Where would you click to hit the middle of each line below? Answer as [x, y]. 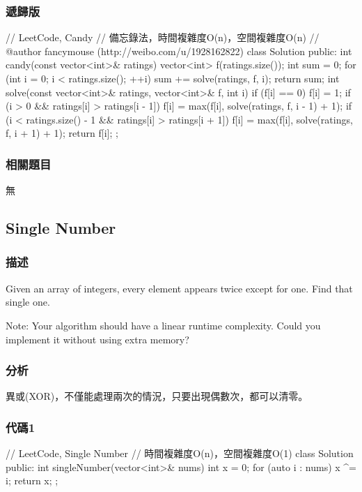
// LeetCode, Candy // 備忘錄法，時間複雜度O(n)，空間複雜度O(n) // [163, 37]
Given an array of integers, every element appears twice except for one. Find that [179, 288]
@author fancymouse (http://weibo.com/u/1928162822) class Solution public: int [179, 51]
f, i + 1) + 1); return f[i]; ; [62, 133]
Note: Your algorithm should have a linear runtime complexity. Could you [163, 325]
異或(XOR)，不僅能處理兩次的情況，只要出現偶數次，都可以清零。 [157, 396]
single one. [28, 302]
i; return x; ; [32, 480]
